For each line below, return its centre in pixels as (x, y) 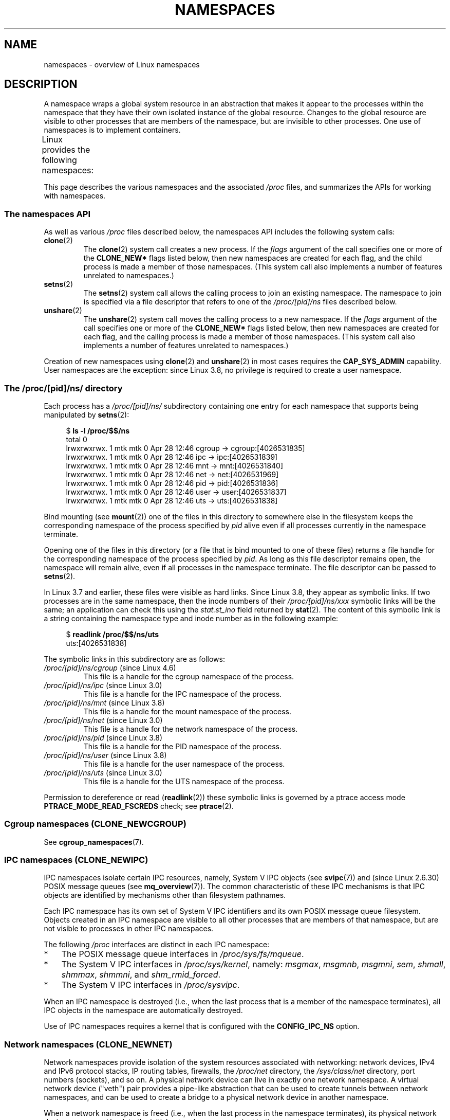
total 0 (77, 439)
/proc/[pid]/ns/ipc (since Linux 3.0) (103, 685)
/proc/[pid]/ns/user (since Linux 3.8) (105, 755)
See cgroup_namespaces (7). (94, 842)
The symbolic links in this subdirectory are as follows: (134, 659)
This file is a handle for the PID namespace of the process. (183, 746)
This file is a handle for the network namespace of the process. (191, 729)
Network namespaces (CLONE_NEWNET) (88, 1044)
